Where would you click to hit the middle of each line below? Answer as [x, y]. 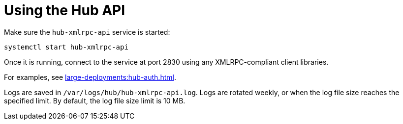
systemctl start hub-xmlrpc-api [66, 47]
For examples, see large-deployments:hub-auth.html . [90, 77]
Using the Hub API [65, 10]
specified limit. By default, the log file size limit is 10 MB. [95, 100]
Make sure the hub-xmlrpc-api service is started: [87, 32]
